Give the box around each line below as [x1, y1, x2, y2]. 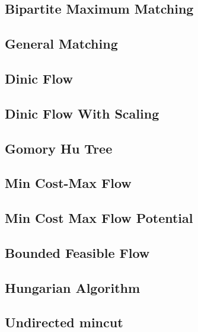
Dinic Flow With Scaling [5, 104, 159, 122]
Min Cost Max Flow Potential [5, 209, 193, 227]
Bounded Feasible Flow [5, 243, 150, 261]
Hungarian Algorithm [5, 278, 140, 296]
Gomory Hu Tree [5, 139, 113, 157]
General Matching [5, 34, 118, 53]
